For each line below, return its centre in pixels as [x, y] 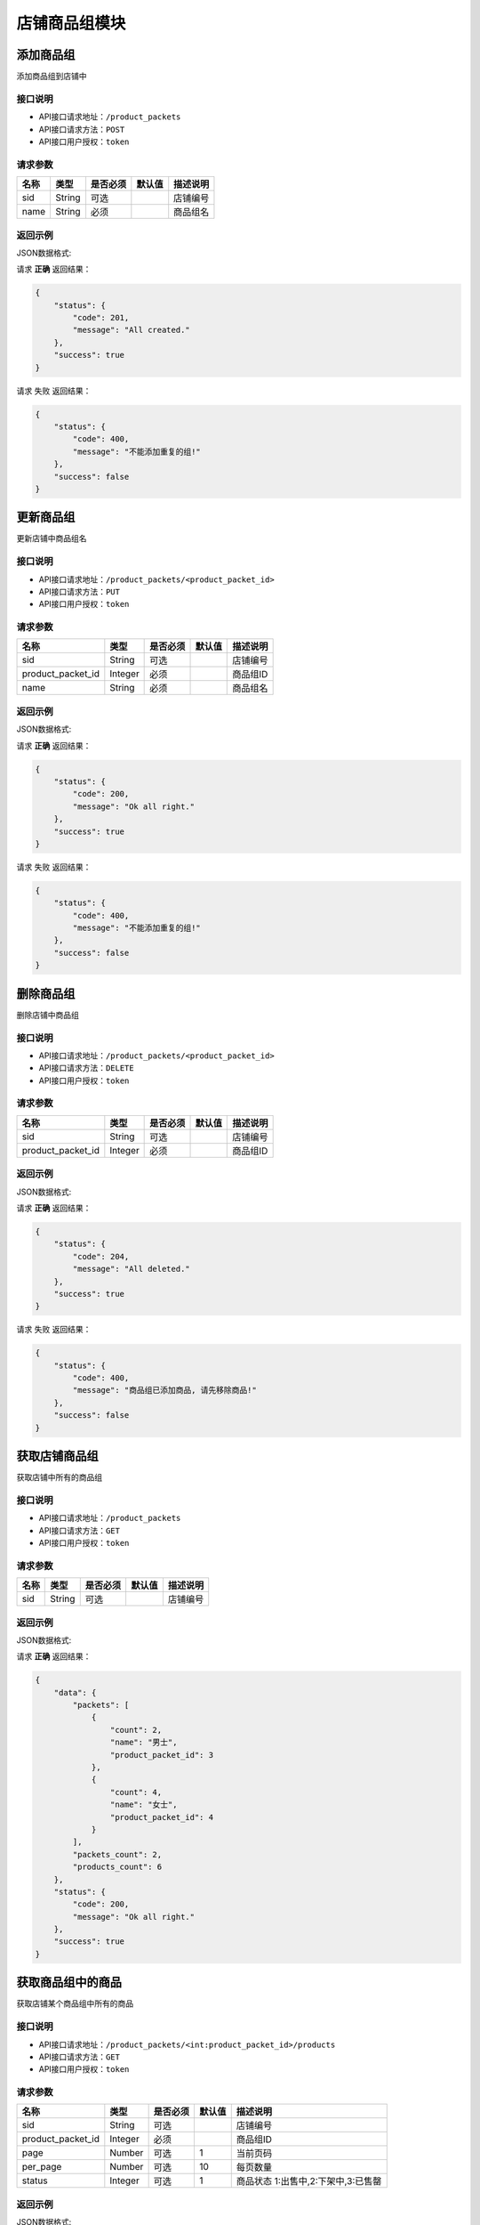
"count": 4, [136, 1792]
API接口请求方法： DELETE [86, 1068]
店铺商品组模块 [71, 23]
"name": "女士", [144, 1805]
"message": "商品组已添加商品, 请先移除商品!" [164, 1390]
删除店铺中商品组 [48, 1015]
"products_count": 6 [117, 1867]
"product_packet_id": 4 [161, 1817]
